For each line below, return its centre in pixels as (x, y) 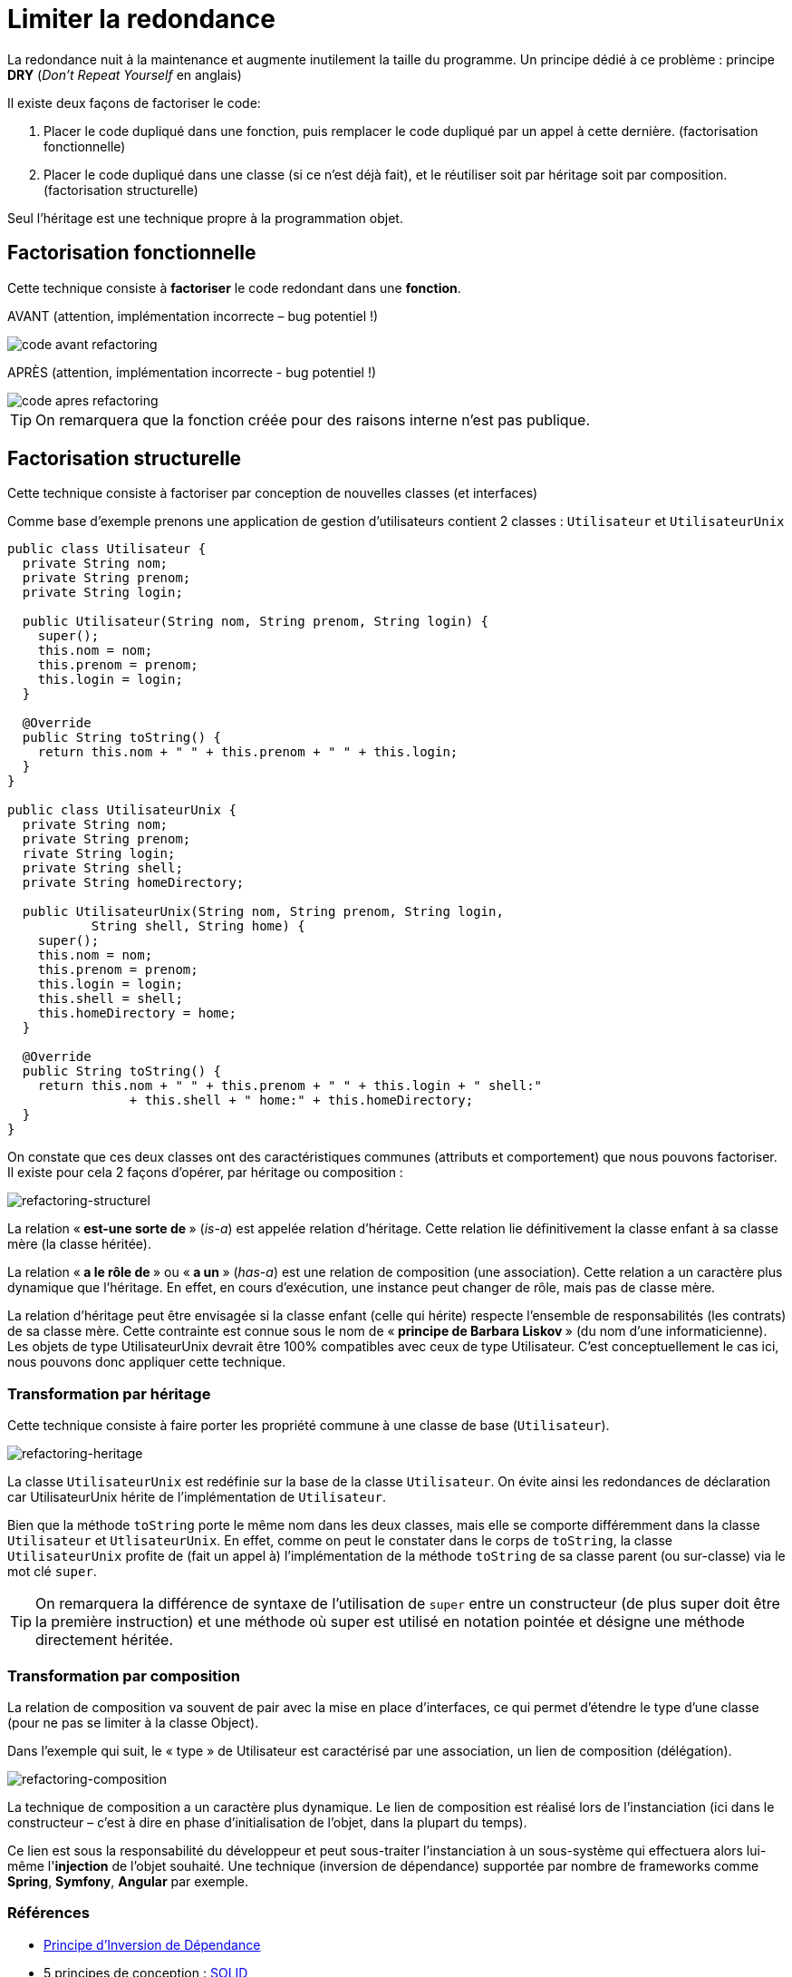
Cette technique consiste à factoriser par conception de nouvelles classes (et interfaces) (273, 493)
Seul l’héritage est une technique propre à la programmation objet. (205, 218)
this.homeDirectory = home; (137, 1013)
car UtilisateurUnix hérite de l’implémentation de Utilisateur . (197, 1497)
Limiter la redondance (141, 19)
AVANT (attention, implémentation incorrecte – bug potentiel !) (193, 316)
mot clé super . (52, 1572)
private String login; (102, 593)
